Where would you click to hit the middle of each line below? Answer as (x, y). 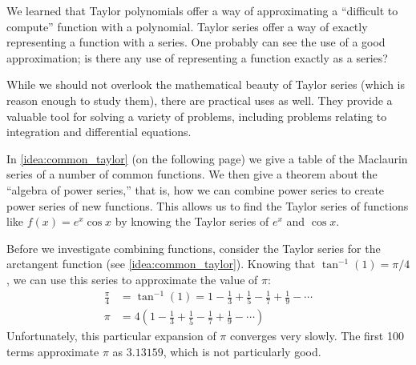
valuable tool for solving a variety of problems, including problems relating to (197, 116)
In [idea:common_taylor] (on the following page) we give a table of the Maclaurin (207, 158)
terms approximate (53, 351)
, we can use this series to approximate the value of (132, 279)
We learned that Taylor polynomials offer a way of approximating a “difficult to (202, 10)
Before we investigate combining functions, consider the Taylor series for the (194, 248)
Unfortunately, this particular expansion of (111, 336)
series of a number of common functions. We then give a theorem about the (192, 174)
